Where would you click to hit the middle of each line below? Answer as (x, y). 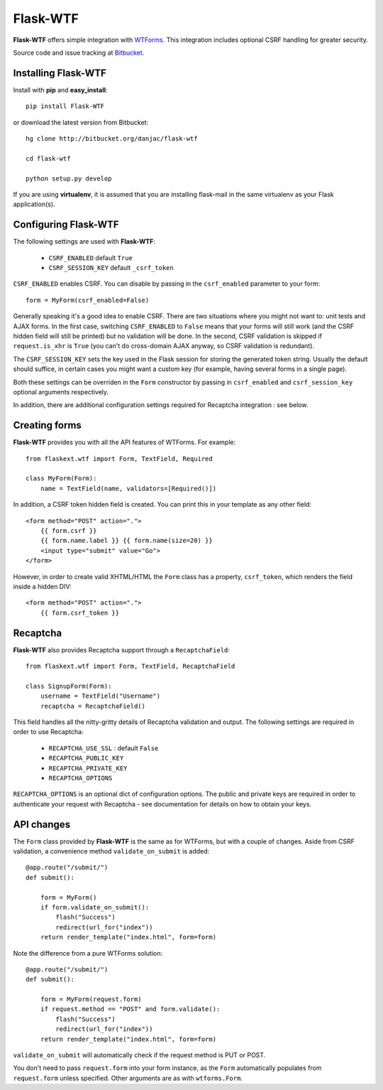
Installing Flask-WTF (60, 73)
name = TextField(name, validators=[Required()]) (128, 488)
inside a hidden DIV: (42, 586)
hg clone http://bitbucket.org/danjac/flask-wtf (112, 139)
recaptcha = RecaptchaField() (93, 706)
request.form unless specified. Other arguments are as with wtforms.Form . (128, 1078)
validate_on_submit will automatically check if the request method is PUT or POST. (139, 1055)
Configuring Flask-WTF (66, 225)
